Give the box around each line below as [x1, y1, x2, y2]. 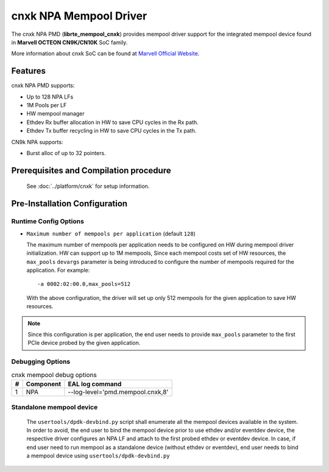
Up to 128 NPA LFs [26, 93, 74, 100]
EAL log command [68, 380, 122, 388]
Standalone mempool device [11, 403, 98, 412]
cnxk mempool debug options [11, 370, 97, 379]
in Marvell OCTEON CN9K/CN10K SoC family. [11, 38, 128, 46]
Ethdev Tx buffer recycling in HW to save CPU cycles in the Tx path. [26, 127, 197, 134]
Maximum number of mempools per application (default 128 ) [26, 230, 196, 237]
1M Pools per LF [26, 102, 67, 109]
